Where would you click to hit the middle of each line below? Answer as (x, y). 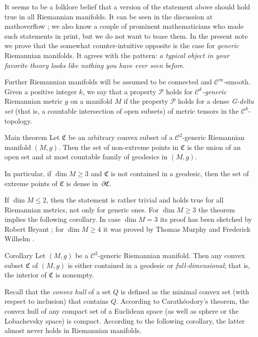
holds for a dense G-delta (216, 101)
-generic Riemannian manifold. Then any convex (171, 255)
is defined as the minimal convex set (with (185, 291)
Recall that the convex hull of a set (58, 291)
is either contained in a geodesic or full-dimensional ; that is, (159, 265)
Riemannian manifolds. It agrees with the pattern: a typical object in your (117, 55)
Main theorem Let (32, 137)
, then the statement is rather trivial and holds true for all (135, 200)
